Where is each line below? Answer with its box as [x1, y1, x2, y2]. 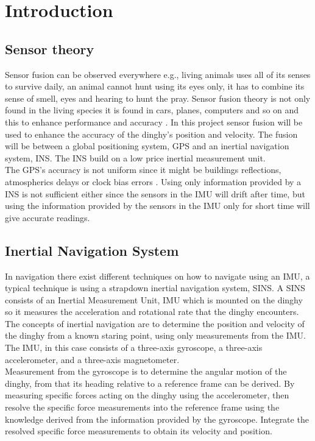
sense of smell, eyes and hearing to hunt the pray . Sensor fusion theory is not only [5, 91, 311, 104]
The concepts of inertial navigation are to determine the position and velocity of [5, 317, 305, 330]
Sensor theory [5, 39, 94, 58]
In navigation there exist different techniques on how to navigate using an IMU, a [5, 269, 310, 282]
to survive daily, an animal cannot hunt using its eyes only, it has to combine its [5, 80, 305, 93]
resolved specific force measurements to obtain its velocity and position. [5, 425, 272, 437]
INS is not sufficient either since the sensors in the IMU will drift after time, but [5, 187, 305, 200]
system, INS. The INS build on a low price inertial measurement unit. [5, 151, 266, 164]
